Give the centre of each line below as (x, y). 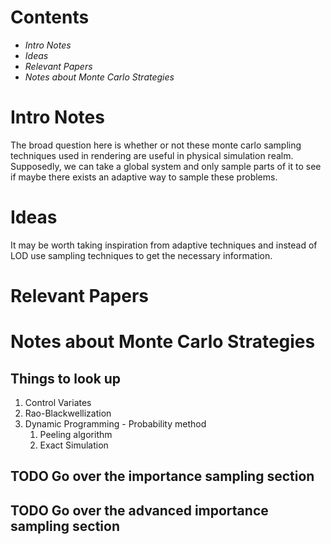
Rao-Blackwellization (68, 413)
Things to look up (66, 378)
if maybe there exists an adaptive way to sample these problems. (144, 177)
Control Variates (58, 402)
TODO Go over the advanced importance (139, 510)
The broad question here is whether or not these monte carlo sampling (156, 145)
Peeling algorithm (76, 434)
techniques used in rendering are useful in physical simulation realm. (152, 155)
